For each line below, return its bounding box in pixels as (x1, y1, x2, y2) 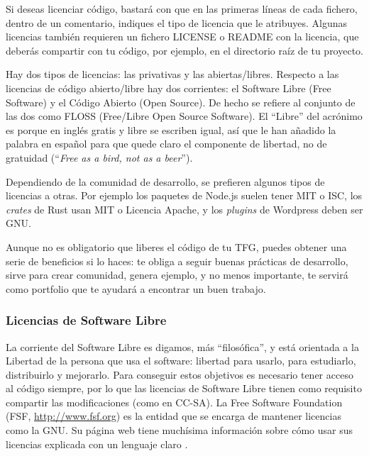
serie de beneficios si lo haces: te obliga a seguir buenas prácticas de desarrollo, (6, 253, 348, 268)
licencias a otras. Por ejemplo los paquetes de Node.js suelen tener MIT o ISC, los (6, 188, 363, 203)
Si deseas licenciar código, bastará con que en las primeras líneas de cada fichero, (6, 1, 358, 16)
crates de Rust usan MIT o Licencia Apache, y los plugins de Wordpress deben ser (6, 201, 363, 216)
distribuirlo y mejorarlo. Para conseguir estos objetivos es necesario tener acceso (6, 367, 353, 382)
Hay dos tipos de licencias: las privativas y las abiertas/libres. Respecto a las (6, 67, 339, 82)
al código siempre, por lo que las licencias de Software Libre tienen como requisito (6, 381, 362, 396)
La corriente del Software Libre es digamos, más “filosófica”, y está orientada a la (6, 339, 359, 354)
